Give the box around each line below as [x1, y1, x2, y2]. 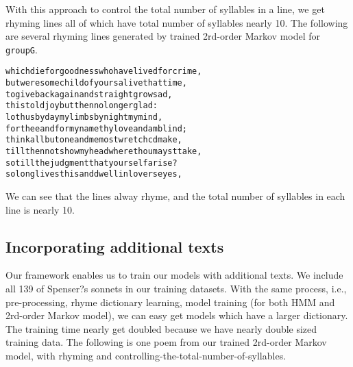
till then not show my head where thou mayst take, [5, 147, 202, 157]
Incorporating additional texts [5, 236, 224, 257]
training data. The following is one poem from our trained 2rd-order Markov [5, 335, 327, 349]
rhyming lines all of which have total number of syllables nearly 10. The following [5, 15, 348, 29]
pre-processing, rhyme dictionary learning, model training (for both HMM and [5, 294, 335, 309]
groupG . [5, 42, 38, 56]
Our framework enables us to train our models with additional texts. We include [5, 268, 343, 282]
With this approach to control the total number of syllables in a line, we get [5, 2, 325, 16]
